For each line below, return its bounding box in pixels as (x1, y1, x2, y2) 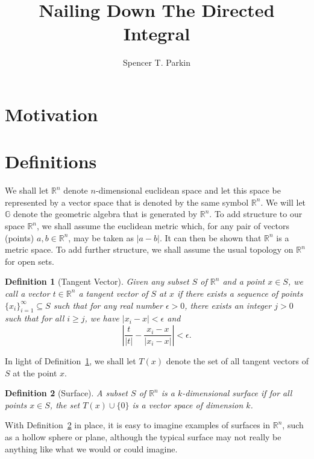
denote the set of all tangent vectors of (166, 354, 309, 367)
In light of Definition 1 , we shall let (5, 354, 136, 367)
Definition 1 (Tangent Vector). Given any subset (5, 275, 189, 288)
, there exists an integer (184, 299, 272, 311)
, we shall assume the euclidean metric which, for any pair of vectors (37, 220, 289, 232)
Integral (123, 21, 190, 46)
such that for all (5, 312, 64, 324)
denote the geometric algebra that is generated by (13, 207, 198, 220)
